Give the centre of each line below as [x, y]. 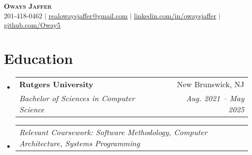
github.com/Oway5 [32, 25]
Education [39, 58]
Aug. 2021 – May [215, 98]
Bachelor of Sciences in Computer [77, 98]
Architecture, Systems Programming [79, 143]
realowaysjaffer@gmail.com [88, 15]
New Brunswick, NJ [211, 84]
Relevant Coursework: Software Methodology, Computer [113, 132]
